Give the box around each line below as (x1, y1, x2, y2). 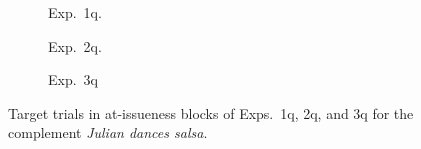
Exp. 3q (48, 69, 98, 90)
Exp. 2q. (48, 35, 102, 56)
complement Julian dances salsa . (8, 122, 208, 143)
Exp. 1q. (48, 2, 102, 22)
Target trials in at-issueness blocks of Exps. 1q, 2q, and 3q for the (8, 102, 414, 123)
